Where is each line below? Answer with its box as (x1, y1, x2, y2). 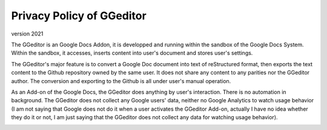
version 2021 (11, 30, 44, 37)
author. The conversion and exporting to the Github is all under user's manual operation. (11, 77, 231, 84)
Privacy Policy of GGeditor (11, 9, 147, 22)
